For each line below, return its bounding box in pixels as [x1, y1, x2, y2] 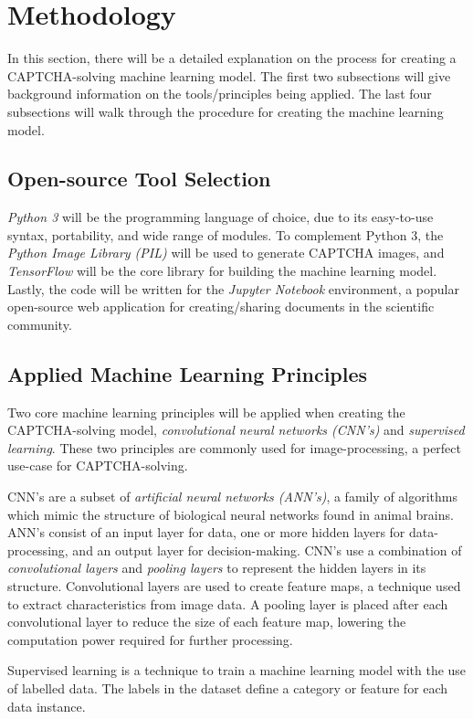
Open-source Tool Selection [7, 164, 271, 193]
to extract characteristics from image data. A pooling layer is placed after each [7, 594, 448, 613]
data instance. [7, 696, 86, 715]
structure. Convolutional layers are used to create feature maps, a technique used [7, 576, 461, 595]
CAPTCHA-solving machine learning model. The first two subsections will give [7, 66, 451, 85]
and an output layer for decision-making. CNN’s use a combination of [72, 540, 462, 559]
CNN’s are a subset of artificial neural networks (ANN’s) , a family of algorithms [7, 487, 458, 506]
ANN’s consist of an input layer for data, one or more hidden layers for [7, 523, 405, 542]
